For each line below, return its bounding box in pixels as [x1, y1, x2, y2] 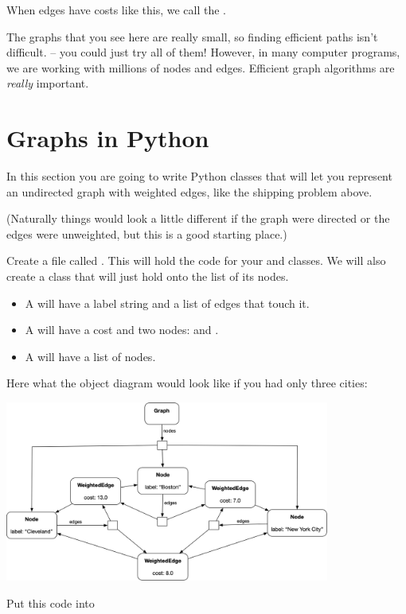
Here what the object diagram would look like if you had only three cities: [6, 375, 368, 391]
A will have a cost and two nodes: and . [25, 321, 219, 338]
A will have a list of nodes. [25, 348, 156, 364]
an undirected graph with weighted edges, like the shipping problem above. [6, 183, 373, 200]
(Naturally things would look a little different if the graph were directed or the [6, 210, 390, 227]
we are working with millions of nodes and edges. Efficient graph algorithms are [6, 59, 395, 76]
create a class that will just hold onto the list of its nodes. [6, 268, 289, 285]
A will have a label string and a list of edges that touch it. [25, 294, 310, 311]
